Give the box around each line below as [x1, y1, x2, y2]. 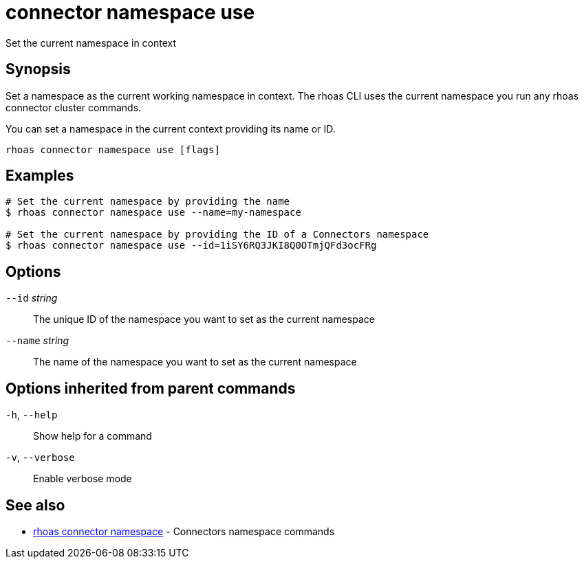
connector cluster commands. [6, 101, 142, 113]
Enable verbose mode [33, 473, 132, 485]
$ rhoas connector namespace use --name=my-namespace [6, 207, 301, 218]
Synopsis [6, 60, 71, 78]
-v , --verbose [6, 451, 75, 464]
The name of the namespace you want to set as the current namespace [33, 356, 357, 368]
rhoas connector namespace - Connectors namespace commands [33, 525, 335, 537]
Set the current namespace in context [6, 36, 177, 49]
